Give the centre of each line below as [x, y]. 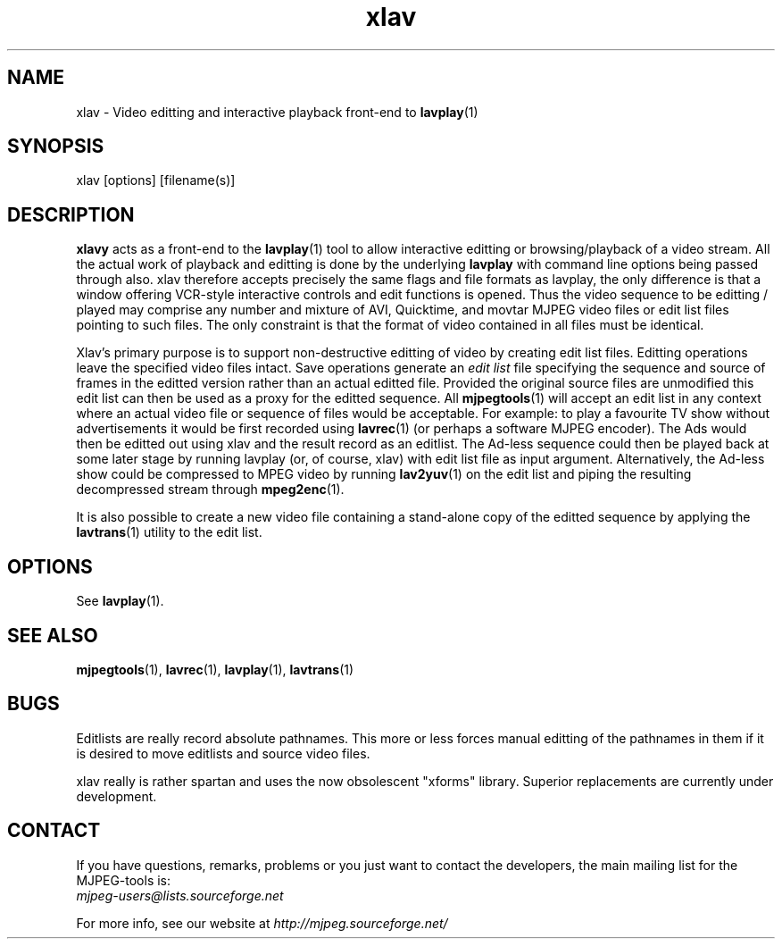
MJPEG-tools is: [124, 880]
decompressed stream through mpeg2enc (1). [210, 490]
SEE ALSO [53, 635]
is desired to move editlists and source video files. [223, 753]
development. [116, 796]
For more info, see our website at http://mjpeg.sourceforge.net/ [262, 923]
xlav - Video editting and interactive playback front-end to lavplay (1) [277, 112]
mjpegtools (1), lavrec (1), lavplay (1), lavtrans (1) [215, 669]
